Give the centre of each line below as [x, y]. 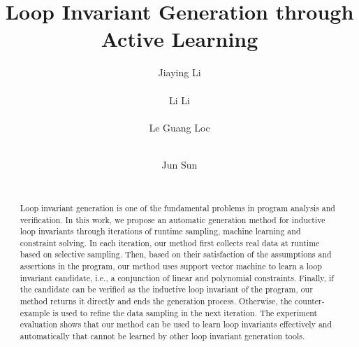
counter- [310, 301]
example [35, 312]
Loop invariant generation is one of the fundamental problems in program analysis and [177, 207]
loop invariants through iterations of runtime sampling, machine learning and [160, 231]
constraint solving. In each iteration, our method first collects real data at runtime [170, 242]
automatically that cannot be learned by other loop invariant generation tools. [162, 336]
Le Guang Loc [179, 127]
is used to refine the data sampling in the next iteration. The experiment [185, 312]
